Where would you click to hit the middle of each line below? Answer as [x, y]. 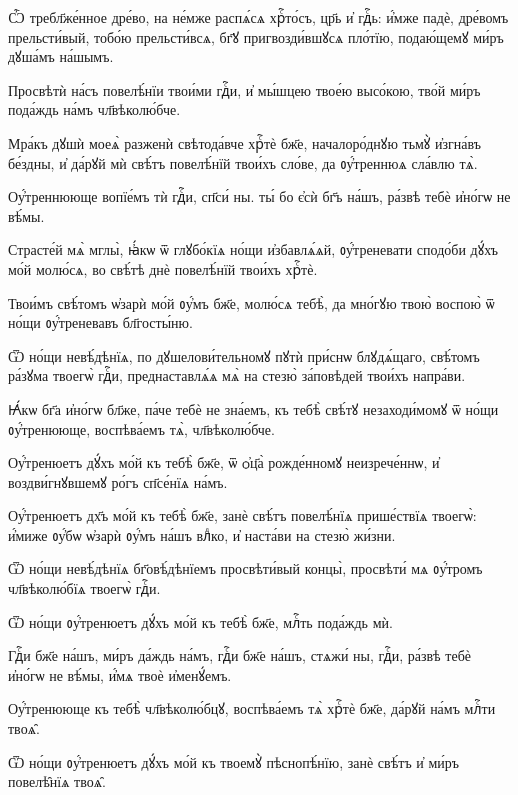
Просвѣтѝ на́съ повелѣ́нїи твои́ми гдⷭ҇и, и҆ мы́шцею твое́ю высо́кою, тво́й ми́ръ [244, 89]
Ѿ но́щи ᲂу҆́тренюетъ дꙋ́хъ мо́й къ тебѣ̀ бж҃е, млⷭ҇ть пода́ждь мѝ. [200, 621]
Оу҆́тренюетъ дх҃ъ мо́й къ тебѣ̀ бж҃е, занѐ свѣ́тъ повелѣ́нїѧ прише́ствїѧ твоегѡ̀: [242, 515]
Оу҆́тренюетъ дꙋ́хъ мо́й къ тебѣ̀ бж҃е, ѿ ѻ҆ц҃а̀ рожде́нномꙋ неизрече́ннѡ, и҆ [224, 462]
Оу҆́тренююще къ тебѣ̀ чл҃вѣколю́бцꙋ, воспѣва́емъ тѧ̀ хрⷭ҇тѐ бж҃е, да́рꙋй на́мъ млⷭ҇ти [252, 708]
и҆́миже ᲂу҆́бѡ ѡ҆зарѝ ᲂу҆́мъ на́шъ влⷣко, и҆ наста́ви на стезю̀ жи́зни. [202, 534]
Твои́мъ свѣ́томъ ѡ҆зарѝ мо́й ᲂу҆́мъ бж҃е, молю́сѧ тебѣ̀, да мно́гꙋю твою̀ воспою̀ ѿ [251, 302]
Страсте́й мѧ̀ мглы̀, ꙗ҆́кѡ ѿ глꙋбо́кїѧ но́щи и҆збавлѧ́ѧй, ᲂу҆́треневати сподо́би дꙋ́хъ [253, 249]
